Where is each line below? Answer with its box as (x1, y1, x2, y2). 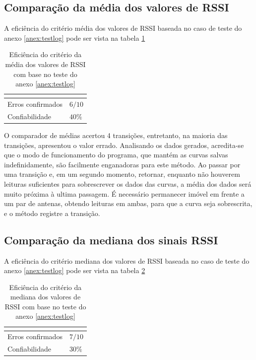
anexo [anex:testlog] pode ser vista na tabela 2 (4, 265, 145, 276)
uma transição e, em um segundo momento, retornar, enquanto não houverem (4, 169, 240, 179)
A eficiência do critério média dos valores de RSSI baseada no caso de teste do (4, 23, 242, 33)
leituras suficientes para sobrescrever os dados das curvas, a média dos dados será (4, 178, 252, 189)
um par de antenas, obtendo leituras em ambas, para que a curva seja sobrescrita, (4, 198, 253, 209)
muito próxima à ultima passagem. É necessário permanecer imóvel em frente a (4, 188, 245, 199)
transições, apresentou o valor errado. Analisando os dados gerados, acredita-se (4, 140, 244, 150)
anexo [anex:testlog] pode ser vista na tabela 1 (4, 32, 145, 43)
